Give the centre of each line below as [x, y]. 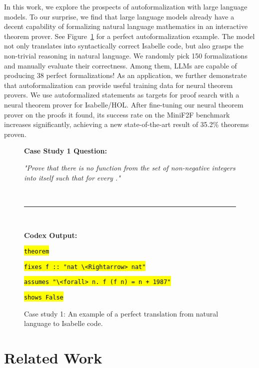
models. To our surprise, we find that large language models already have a [119, 16]
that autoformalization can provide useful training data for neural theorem [118, 85]
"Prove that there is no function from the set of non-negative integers [130, 167]
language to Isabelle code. [63, 323]
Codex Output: [51, 235]
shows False [44, 297]
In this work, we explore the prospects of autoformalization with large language [126, 6]
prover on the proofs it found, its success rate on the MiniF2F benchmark [117, 114]
